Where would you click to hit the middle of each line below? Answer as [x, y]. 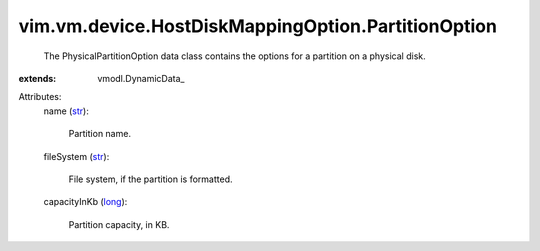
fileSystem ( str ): [76, 156]
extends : [37, 78]
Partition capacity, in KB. [119, 224]
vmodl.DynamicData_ [141, 78]
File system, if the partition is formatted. [150, 179]
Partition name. [100, 134]
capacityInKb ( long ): [85, 202]
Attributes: [40, 97]
